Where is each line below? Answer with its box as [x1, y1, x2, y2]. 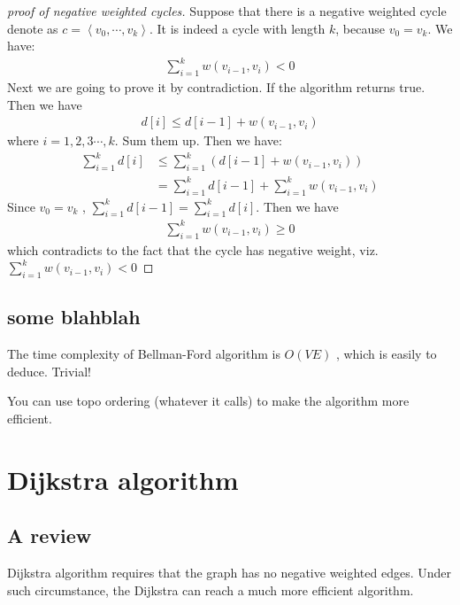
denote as [7, 19, 58, 37]
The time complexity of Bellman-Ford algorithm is [7, 345, 280, 363]
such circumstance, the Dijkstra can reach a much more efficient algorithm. [7, 580, 414, 599]
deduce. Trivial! [7, 361, 91, 380]
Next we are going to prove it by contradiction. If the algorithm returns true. [7, 78, 425, 97]
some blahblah [7, 303, 141, 330]
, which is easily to [335, 345, 437, 363]
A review [7, 522, 92, 549]
